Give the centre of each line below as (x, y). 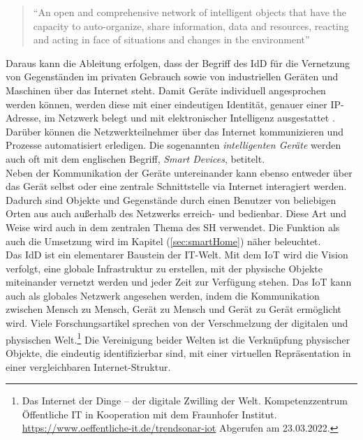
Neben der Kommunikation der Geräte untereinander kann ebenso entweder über (179, 172)
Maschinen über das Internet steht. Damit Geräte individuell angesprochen (166, 90)
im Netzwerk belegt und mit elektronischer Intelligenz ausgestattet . (190, 118)
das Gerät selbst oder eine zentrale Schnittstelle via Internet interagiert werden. (176, 186)
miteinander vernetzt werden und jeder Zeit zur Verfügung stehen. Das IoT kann (179, 282)
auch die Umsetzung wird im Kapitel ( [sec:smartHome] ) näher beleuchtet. (163, 241)
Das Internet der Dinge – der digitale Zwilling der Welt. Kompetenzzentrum (185, 401)
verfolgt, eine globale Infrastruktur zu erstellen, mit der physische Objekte (164, 268)
